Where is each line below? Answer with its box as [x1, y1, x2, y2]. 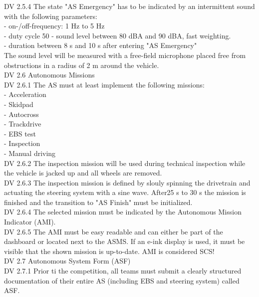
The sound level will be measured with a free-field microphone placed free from [4, 49, 246, 60]
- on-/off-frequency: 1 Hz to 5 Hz [4, 20, 105, 31]
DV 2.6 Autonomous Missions [4, 69, 95, 80]
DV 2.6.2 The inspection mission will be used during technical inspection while [4, 157, 246, 168]
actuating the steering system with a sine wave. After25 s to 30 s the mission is [4, 187, 246, 197]
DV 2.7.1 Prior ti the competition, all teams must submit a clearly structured [4, 265, 242, 276]
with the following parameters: [4, 10, 97, 21]
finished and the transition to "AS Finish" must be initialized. [4, 196, 193, 207]
